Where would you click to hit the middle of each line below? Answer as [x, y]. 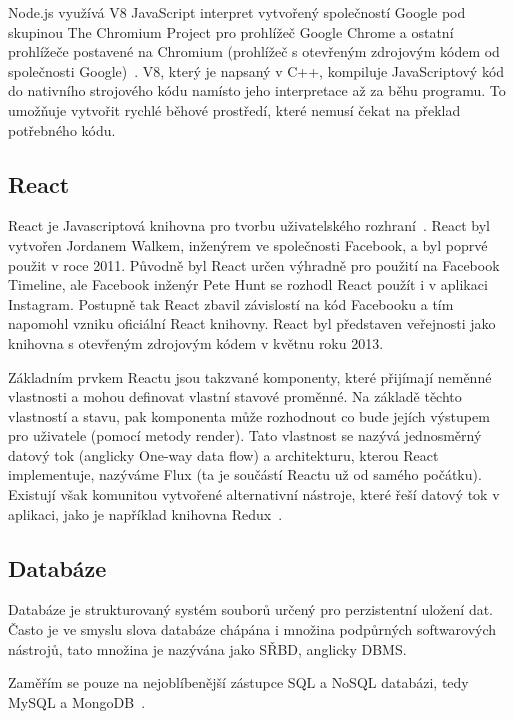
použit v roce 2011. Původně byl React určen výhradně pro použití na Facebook [254, 264]
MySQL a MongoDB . [77, 701]
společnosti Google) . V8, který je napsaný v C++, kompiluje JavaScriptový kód [256, 70]
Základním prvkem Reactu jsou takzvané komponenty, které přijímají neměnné [250, 376]
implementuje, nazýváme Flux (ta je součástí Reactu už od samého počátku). [245, 474]
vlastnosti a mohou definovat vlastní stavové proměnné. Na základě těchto [235, 396]
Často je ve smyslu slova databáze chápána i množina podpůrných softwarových [252, 629]
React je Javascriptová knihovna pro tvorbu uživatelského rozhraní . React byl [249, 225]
